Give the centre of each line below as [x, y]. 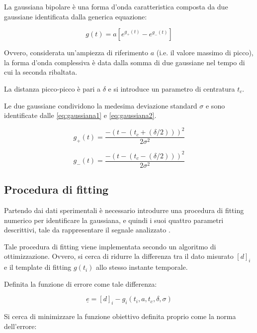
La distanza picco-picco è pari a [52, 88]
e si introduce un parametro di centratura [171, 88]
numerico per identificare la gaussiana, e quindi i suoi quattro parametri [114, 220]
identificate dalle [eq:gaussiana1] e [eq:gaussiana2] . [80, 115]
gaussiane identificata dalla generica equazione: [76, 16]
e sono [215, 105]
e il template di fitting [38, 267]
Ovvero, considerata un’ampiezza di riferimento [76, 53]
